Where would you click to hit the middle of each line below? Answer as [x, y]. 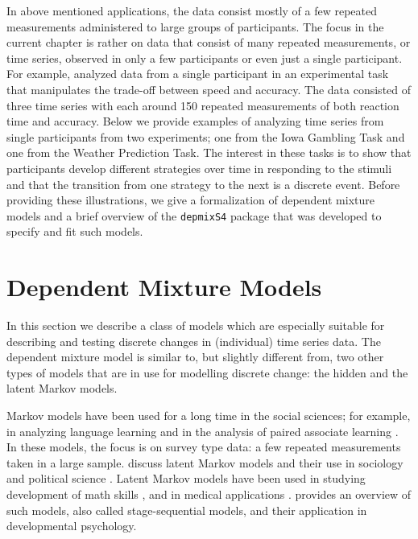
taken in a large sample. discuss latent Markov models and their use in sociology [205, 462]
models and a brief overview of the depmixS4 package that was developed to [194, 215]
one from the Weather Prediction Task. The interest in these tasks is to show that [209, 152]
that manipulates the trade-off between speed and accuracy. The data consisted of [209, 89]
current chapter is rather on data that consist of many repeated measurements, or [209, 42]
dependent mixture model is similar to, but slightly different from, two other [195, 357]
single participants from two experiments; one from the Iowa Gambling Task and [206, 136]
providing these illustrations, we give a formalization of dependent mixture [190, 200]
